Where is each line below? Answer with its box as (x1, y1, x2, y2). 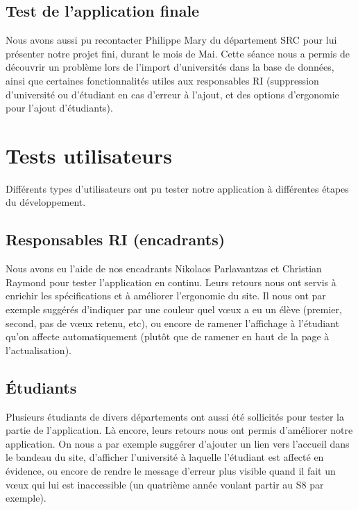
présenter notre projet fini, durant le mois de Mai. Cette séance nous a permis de (6, 46, 350, 60)
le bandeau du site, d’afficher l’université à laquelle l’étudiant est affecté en (6, 450, 324, 464)
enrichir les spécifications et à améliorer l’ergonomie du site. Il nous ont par (6, 288, 326, 303)
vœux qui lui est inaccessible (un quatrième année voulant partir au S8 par (6, 477, 324, 491)
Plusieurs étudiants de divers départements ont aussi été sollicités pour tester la (6, 409, 345, 423)
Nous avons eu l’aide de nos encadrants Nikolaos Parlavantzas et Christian (6, 261, 322, 276)
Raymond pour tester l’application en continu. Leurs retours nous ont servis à (6, 274, 336, 289)
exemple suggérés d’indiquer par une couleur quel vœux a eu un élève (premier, (6, 302, 342, 317)
